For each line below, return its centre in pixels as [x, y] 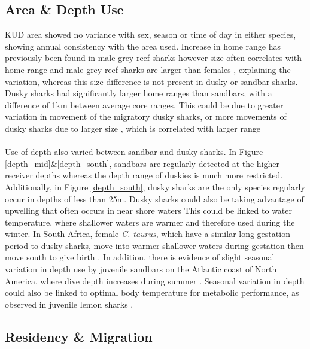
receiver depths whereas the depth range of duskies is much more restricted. [144, 175]
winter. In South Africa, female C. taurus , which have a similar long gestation [148, 234]
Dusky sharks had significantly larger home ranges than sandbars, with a [139, 93]
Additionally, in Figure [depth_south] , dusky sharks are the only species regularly [155, 186]
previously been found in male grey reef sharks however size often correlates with [154, 58]
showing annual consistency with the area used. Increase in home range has [143, 46]
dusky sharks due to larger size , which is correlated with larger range [133, 128]
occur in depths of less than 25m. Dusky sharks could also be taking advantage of [154, 198]
